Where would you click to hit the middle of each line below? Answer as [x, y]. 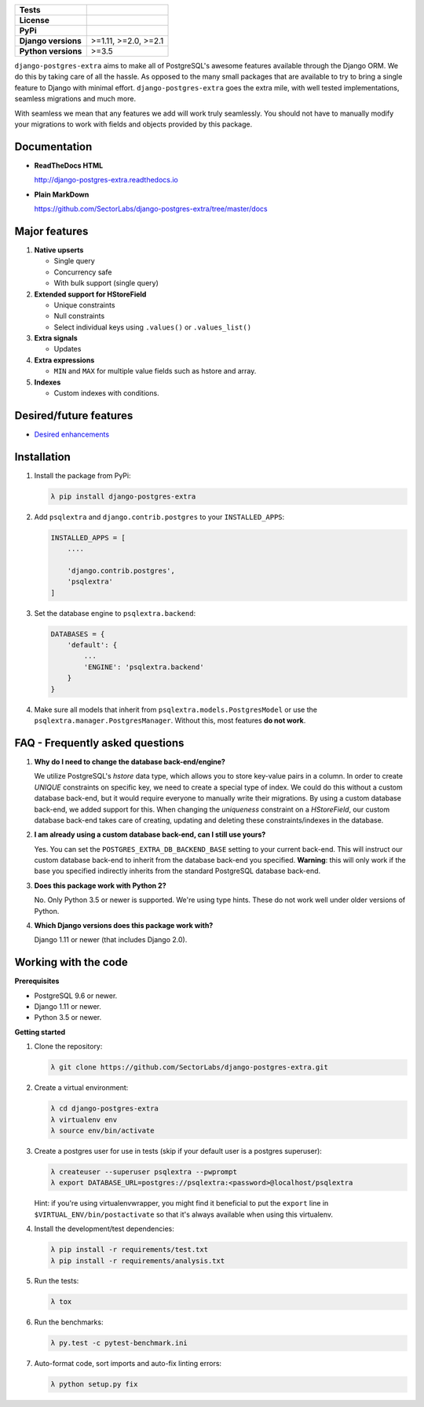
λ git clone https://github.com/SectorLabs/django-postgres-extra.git [190, 1067]
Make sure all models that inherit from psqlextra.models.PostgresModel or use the [176, 709]
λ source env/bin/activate [102, 1131]
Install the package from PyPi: [82, 475]
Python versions [51, 51]
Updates [68, 349]
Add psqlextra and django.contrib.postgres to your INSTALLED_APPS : [159, 517]
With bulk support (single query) [106, 283]
